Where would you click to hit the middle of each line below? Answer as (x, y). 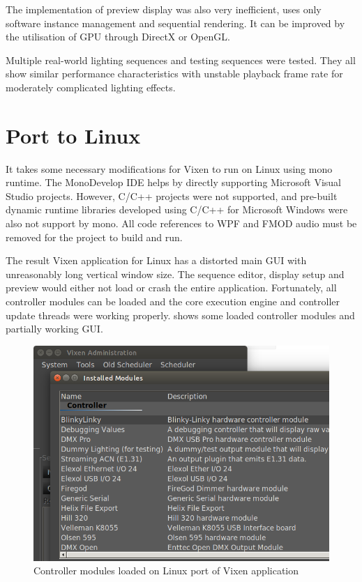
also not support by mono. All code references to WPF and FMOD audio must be (181, 223)
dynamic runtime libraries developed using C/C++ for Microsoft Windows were (177, 209)
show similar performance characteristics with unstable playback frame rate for (174, 74)
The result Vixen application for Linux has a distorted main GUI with (156, 260)
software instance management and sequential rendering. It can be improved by (175, 23)
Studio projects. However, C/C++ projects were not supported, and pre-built (172, 196)
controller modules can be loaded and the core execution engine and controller (173, 301)
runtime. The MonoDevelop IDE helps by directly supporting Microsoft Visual (173, 182)
